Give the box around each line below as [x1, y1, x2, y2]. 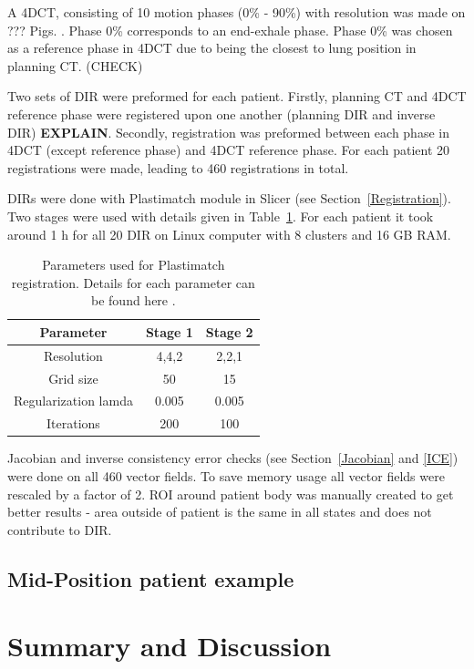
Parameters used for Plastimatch [42, 255, 225, 274]
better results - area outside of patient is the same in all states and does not [7, 502, 432, 521]
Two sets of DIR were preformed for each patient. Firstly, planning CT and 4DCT [7, 87, 467, 106]
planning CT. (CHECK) [7, 56, 143, 75]
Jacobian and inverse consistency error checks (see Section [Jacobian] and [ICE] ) [7, 448, 459, 468]
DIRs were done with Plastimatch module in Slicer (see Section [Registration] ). [7, 189, 451, 208]
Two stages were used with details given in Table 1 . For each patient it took [7, 206, 434, 225]
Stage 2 [205, 322, 253, 341]
